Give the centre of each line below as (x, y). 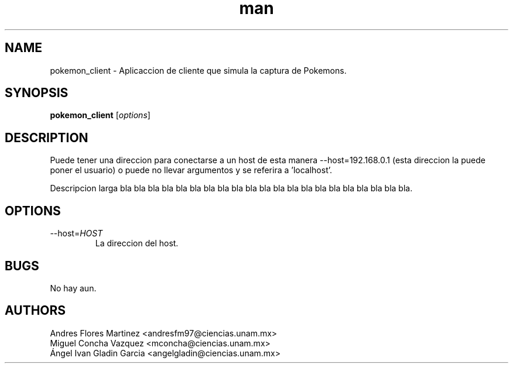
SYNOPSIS (37, 93)
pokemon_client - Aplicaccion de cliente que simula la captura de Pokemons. (198, 70)
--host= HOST (76, 233)
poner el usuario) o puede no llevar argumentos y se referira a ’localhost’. (191, 170)
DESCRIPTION (47, 137)
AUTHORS (35, 311)
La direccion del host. (137, 243)
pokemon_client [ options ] (100, 115)
